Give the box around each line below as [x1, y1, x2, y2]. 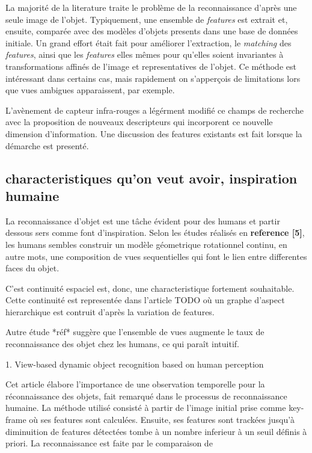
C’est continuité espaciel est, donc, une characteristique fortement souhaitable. [5, 282, 295, 294]
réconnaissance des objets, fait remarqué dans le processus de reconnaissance [5, 389, 287, 402]
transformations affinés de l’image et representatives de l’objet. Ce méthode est [5, 60, 296, 72]
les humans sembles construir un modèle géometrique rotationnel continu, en [5, 238, 287, 250]
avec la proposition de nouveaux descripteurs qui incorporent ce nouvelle [5, 116, 273, 128]
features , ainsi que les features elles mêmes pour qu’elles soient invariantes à [5, 48, 284, 61]
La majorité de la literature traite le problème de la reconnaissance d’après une [5, 1, 297, 13]
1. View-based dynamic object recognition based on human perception [5, 357, 264, 370]
